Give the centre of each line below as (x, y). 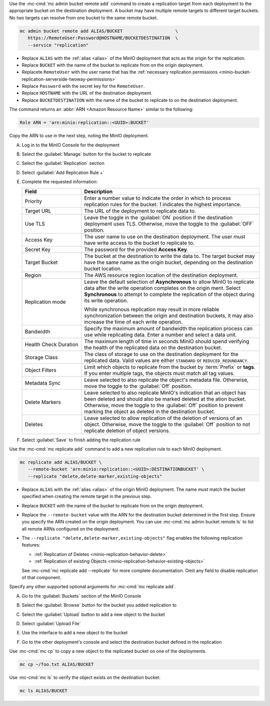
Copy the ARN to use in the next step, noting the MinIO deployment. (79, 136)
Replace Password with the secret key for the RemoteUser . (83, 86)
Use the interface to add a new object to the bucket (75, 633)
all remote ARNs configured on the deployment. (71, 528)
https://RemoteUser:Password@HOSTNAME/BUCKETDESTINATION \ (103, 38)
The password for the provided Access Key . (136, 249)
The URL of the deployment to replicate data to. (140, 211)
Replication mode (45, 302)
